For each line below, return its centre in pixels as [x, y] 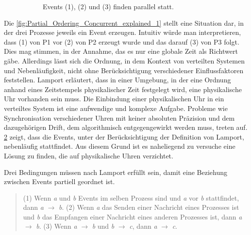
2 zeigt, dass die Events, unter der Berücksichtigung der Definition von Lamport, [124, 136]
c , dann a [143, 226]
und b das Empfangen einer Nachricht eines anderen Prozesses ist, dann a [133, 216]
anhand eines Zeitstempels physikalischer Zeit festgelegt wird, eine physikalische [123, 89]
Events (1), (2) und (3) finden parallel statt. [108, 6]
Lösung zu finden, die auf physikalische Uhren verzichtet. [89, 155]
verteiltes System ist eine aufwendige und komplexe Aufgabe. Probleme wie [116, 108]
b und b [103, 226]
